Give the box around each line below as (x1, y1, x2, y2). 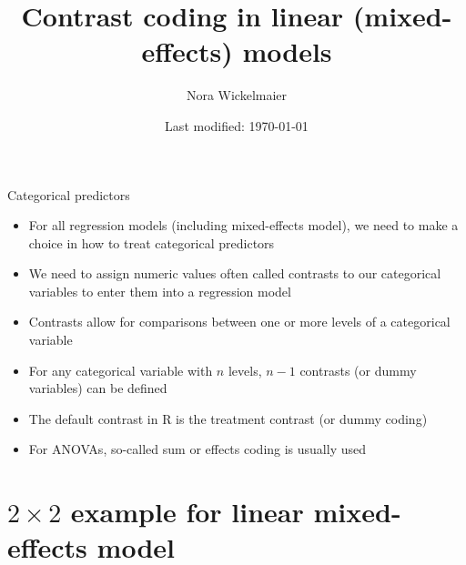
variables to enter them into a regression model (28, 281, 291, 300)
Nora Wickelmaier (186, 86, 288, 105)
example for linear (70, 493, 304, 530)
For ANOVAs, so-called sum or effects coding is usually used (28, 439, 367, 459)
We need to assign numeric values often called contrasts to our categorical (28, 264, 441, 283)
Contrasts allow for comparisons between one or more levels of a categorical (28, 312, 451, 331)
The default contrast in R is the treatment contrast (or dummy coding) (28, 409, 428, 428)
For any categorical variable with (28, 360, 213, 379)
